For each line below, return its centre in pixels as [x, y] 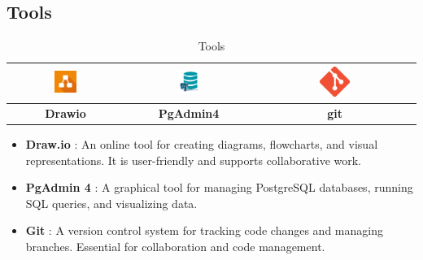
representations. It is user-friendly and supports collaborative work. [194, 160]
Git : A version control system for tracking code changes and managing [204, 230]
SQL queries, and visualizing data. [111, 203]
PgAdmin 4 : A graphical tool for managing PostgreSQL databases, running [219, 187]
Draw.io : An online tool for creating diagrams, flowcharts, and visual [202, 144]
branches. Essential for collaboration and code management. [175, 247]
